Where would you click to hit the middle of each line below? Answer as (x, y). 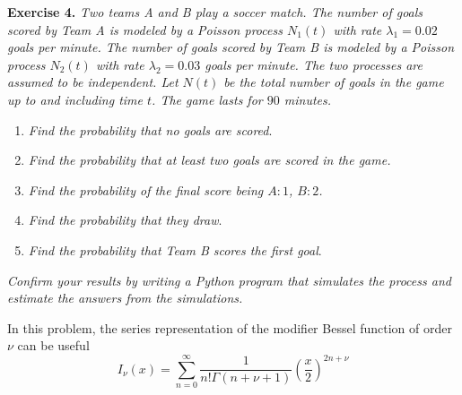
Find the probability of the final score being (146, 189)
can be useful (53, 345)
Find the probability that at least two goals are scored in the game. (209, 160)
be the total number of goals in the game (334, 82)
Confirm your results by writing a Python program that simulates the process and (229, 280)
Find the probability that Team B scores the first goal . (175, 249)
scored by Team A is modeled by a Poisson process (145, 29)
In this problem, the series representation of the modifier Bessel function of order (230, 327)
